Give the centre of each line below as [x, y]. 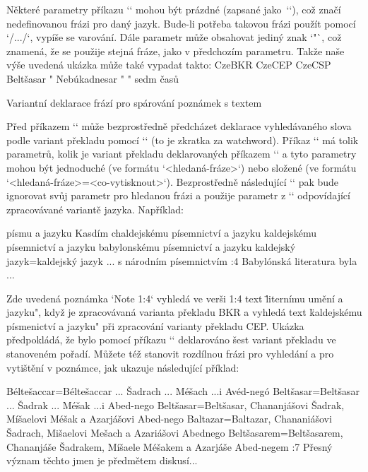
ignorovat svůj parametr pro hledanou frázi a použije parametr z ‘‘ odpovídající [178, 195]
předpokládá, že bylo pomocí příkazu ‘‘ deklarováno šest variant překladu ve [171, 340]
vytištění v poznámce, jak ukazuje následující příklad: [123, 367]
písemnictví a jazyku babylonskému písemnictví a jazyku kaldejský [151, 246]
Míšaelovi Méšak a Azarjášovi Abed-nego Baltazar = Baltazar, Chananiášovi [169, 419]
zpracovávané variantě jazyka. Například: [95, 209]
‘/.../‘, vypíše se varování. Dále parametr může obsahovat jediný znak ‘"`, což [174, 37]
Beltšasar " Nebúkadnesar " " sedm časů [93, 78]
